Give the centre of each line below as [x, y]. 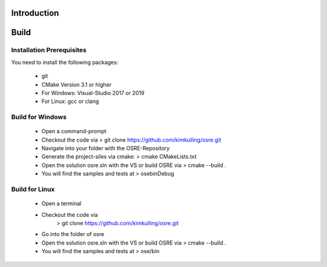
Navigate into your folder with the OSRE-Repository [105, 148]
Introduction [35, 13]
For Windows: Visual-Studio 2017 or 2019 [93, 93]
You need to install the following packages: [65, 62]
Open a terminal [61, 203]
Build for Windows [39, 117]
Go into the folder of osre [73, 234]
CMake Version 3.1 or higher [77, 84]
